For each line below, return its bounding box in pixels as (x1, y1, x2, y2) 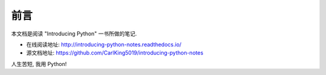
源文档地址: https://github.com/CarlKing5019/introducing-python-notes (26, 49, 203, 56)
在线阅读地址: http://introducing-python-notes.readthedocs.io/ (26, 41, 182, 48)
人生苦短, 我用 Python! (11, 60, 67, 67)
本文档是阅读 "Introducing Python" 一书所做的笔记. (11, 30, 137, 37)
